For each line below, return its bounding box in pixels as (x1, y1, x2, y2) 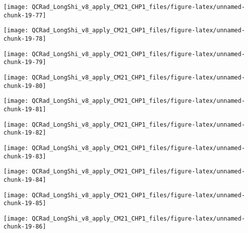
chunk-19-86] (3, 223, 46, 231)
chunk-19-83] (3, 153, 46, 160)
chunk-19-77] (3, 11, 46, 19)
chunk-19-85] (3, 200, 46, 207)
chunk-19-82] (3, 129, 46, 137)
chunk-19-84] (3, 176, 46, 183)
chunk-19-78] (3, 35, 46, 42)
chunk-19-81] (3, 105, 46, 113)
